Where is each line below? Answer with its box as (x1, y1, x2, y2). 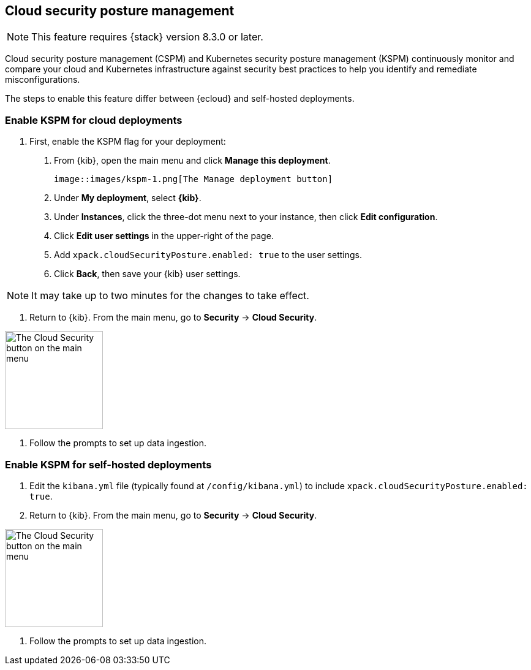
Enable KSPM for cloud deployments (5, 113, 183, 126)
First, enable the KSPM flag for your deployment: (29, 136, 226, 147)
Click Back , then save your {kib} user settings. (54, 268, 241, 280)
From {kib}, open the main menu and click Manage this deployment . (54, 155, 331, 166)
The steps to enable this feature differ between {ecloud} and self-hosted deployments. (5, 93, 355, 104)
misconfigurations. (5, 74, 80, 85)
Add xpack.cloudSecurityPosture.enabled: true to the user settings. (54, 249, 362, 261)
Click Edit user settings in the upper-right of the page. (54, 230, 274, 242)
